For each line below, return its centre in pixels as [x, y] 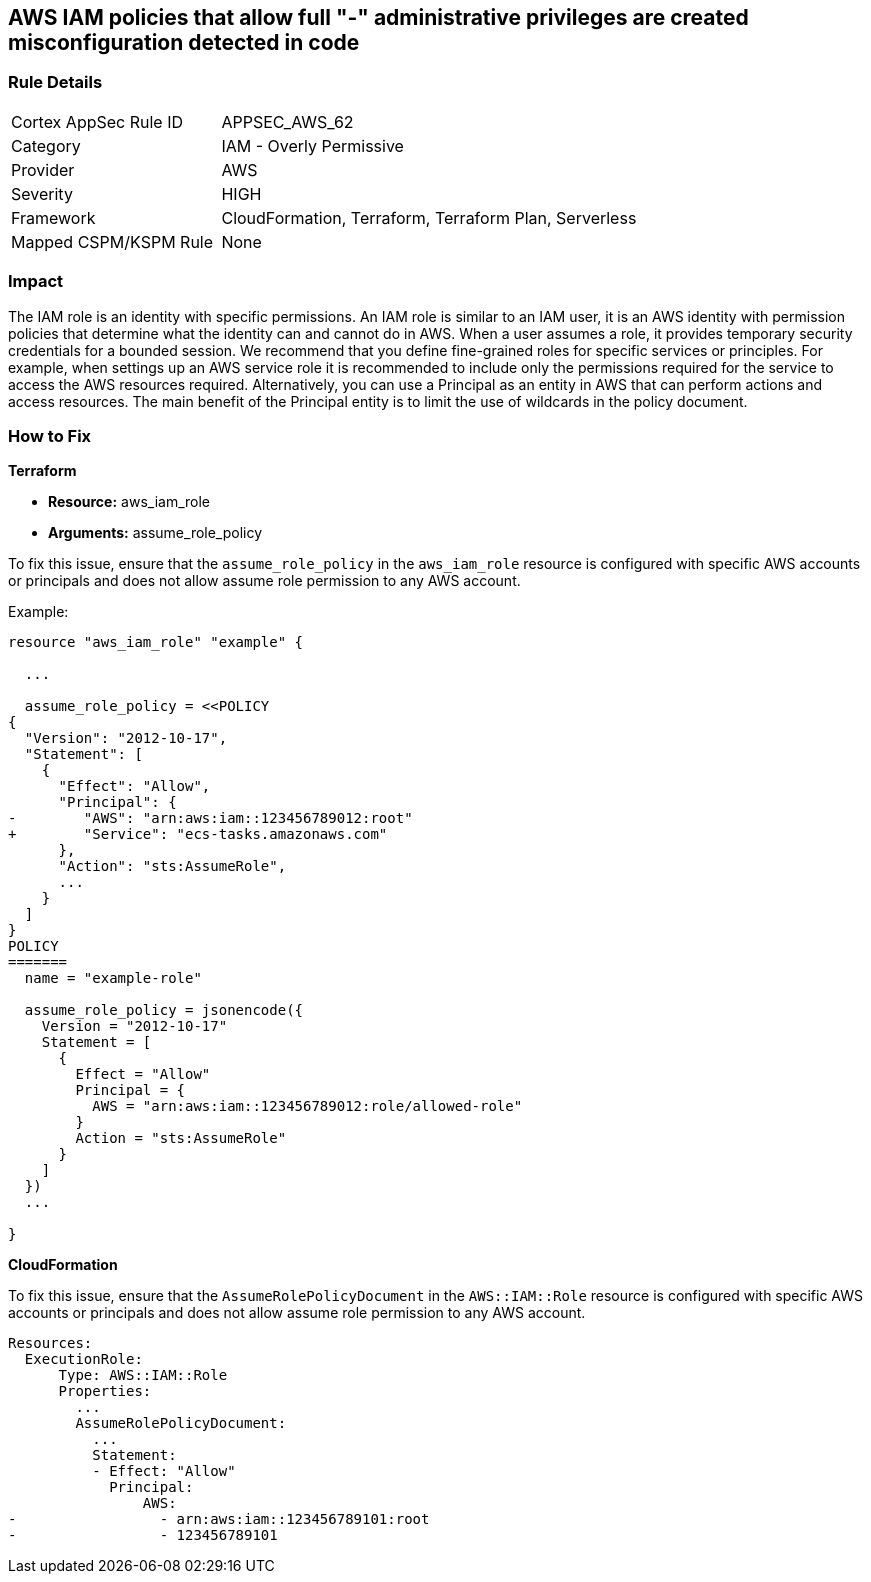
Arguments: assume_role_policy [155, 533]
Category [46, 145]
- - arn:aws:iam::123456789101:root [219, 1519]
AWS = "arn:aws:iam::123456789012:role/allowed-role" [307, 1106]
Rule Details [55, 82]
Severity [42, 193]
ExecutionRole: [83, 1359]
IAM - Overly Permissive [312, 145]
